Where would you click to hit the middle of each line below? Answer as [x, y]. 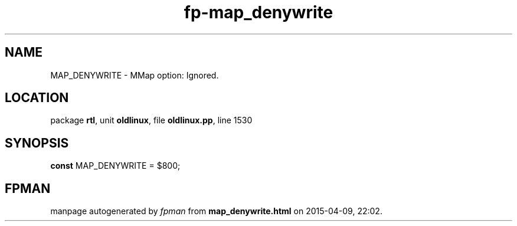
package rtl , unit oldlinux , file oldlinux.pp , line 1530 [151, 120]
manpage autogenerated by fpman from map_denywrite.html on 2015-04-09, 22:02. [216, 211]
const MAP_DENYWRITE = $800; [115, 166]
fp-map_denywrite [258, 12]
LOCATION [37, 98]
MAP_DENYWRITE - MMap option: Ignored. [135, 75]
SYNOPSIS [37, 143]
